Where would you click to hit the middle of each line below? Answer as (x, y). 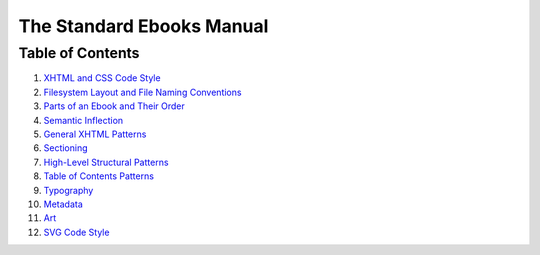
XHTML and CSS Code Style (102, 78)
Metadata (63, 204)
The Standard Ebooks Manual (143, 26)
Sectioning (66, 148)
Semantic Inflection (83, 120)
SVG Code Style (76, 232)
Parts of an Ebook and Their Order (114, 106)
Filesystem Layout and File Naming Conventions (142, 92)
